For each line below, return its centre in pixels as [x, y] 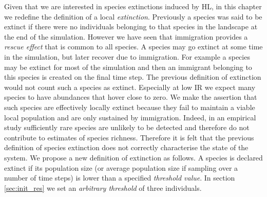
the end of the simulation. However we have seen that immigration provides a [126, 36]
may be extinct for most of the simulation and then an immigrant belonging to [128, 67]
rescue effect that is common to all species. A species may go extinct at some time [133, 47]
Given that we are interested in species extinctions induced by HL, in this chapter [133, 6]
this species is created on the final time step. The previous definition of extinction [133, 77]
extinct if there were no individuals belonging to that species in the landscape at [131, 26]
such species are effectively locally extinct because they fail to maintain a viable [130, 107]
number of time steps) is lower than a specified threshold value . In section [120, 178]
